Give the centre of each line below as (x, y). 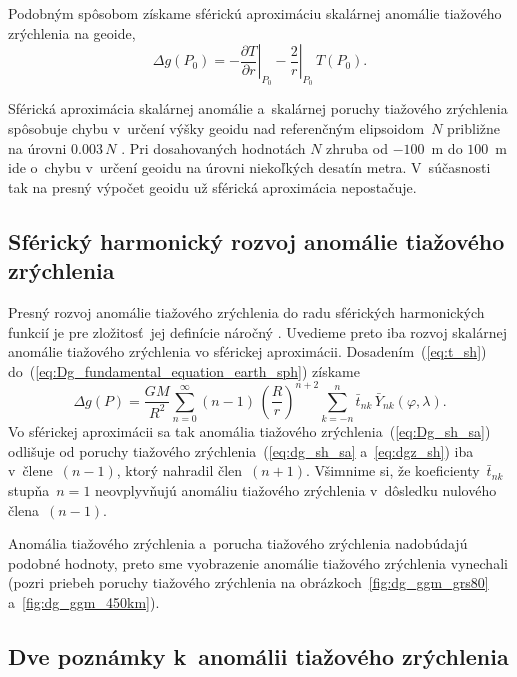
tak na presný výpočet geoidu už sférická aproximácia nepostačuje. (212, 186)
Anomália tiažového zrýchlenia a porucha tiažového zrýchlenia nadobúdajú (238, 543)
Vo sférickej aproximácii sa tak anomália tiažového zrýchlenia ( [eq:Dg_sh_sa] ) (249, 431)
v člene (30, 470)
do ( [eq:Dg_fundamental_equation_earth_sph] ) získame (184, 370)
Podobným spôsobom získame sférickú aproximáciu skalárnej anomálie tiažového (255, 13)
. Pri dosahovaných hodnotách (213, 147)
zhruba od (357, 147)
